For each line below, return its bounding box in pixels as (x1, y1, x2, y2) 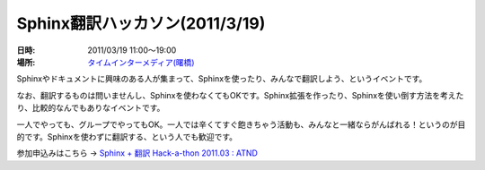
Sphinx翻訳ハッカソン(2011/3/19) (16, 13, 266, 33)
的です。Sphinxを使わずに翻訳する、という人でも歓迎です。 (16, 131, 238, 142)
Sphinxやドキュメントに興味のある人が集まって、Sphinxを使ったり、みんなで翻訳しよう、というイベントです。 (16, 73, 428, 84)
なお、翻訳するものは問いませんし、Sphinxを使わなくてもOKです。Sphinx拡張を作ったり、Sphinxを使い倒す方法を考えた (16, 89, 464, 100)
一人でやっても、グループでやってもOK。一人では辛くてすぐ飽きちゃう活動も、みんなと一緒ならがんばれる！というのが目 (16, 119, 466, 130)
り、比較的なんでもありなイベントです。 (16, 103, 165, 114)
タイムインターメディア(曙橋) (87, 56, 195, 67)
